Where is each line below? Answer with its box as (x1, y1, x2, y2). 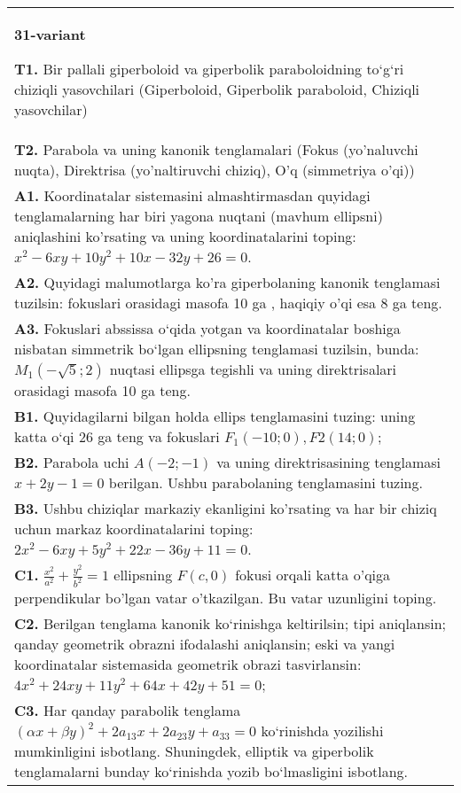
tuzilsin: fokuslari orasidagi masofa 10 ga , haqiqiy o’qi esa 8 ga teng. (14, 292, 442, 313)
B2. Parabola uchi (14, 452, 129, 472)
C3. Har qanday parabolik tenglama (14, 700, 241, 721)
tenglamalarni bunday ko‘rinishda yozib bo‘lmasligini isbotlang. (14, 761, 409, 782)
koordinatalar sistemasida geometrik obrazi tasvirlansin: (14, 654, 362, 675)
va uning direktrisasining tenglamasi (216, 452, 441, 472)
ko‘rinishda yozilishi (261, 720, 384, 742)
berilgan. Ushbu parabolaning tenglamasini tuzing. (108, 472, 423, 493)
